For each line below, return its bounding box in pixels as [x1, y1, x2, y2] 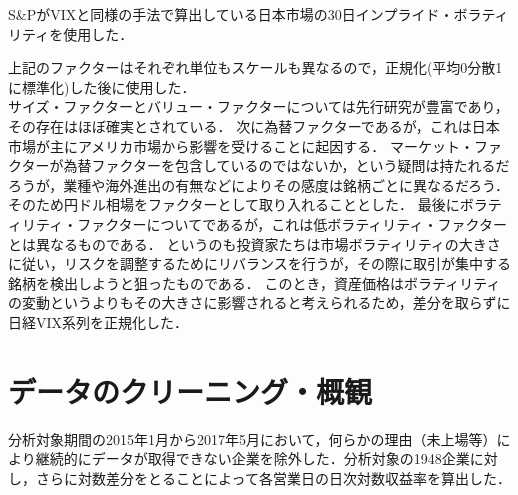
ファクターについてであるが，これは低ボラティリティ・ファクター [77, 213, 507, 234]
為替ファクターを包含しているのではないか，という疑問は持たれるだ [63, 155, 510, 176]
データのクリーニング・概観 [8, 370, 373, 411]
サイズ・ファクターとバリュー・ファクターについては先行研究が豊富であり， [8, 96, 509, 117]
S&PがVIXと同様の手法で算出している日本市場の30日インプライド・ [8, 4, 454, 24]
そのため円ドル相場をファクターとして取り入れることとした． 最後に [8, 194, 460, 215]
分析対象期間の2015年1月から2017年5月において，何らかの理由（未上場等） [8, 428, 497, 449]
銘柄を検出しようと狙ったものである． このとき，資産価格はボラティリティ [8, 272, 501, 293]
